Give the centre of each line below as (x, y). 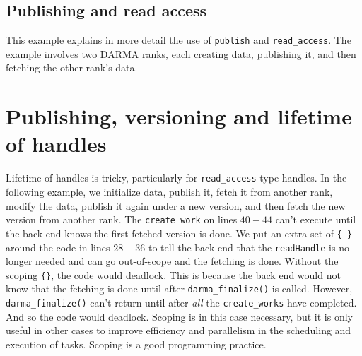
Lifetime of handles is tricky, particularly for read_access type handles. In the (176, 178)
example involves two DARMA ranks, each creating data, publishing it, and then (181, 53)
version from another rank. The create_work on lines (122, 219)
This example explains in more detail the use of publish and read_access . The (179, 40)
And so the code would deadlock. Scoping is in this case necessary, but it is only (179, 316)
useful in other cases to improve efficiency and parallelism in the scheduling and (179, 330)
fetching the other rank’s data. (72, 67)
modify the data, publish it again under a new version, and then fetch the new (176, 205)
